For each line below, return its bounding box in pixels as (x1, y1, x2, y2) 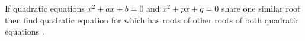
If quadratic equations (5, 2, 85, 14)
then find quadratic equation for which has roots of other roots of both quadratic (5, 13, 299, 26)
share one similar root (221, 2, 301, 14)
